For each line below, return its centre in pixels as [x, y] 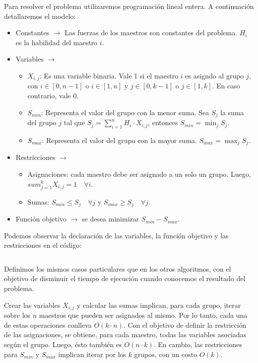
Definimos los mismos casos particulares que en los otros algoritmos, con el [118, 268]
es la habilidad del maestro [57, 42]
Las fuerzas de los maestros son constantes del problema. [151, 33]
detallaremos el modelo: [40, 16]
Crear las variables [32, 305]
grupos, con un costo [166, 354]
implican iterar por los [92, 354]
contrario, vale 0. [53, 96]
